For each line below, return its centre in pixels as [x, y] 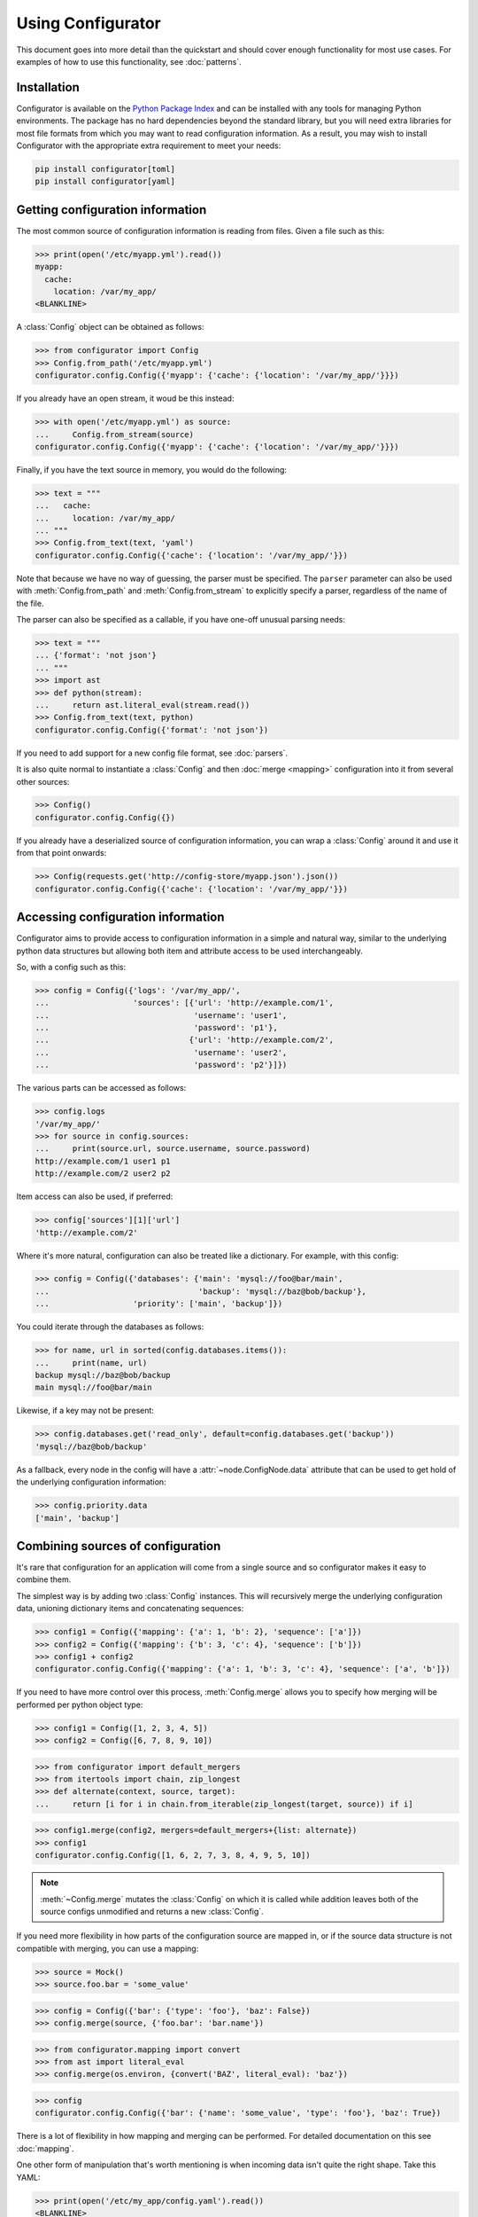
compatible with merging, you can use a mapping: [108, 1948]
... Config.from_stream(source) [115, 434]
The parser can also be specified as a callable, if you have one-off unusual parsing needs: [181, 620]
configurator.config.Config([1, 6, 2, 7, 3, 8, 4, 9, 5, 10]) [173, 1855]
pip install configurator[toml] [105, 169]
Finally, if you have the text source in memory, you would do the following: [152, 469]
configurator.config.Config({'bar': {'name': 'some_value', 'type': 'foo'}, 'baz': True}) [238, 2113]
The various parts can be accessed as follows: [101, 1088]
